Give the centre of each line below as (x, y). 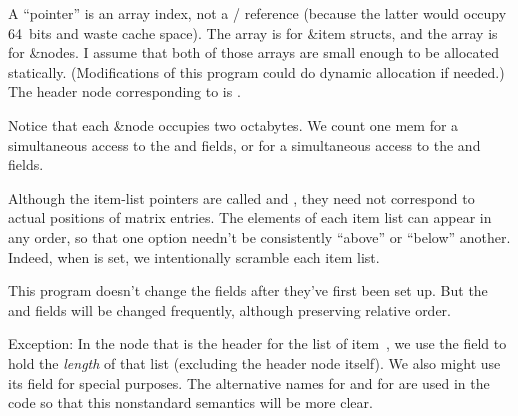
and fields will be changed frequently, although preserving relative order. (230, 309)
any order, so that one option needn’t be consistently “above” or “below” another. (259, 236)
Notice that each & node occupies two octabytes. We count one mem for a (233, 124)
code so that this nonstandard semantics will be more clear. (190, 402)
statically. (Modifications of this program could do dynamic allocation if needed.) (256, 71)
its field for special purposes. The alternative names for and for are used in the (249, 382)
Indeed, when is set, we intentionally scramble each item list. (194, 256)
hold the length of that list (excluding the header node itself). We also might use (254, 362)
